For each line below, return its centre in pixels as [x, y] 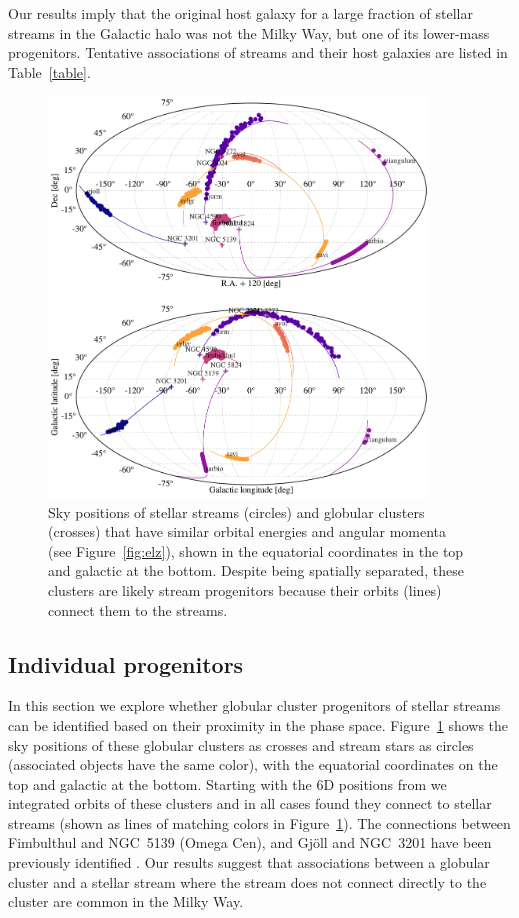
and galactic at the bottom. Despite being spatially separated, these [256, 570]
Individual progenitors [126, 663]
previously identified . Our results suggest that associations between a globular [249, 862]
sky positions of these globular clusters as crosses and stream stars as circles [241, 744]
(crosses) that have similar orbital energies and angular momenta [247, 531]
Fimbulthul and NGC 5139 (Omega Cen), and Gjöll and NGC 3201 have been [250, 842]
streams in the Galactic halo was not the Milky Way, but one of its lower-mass [249, 32]
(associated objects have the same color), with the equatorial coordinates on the [253, 764]
